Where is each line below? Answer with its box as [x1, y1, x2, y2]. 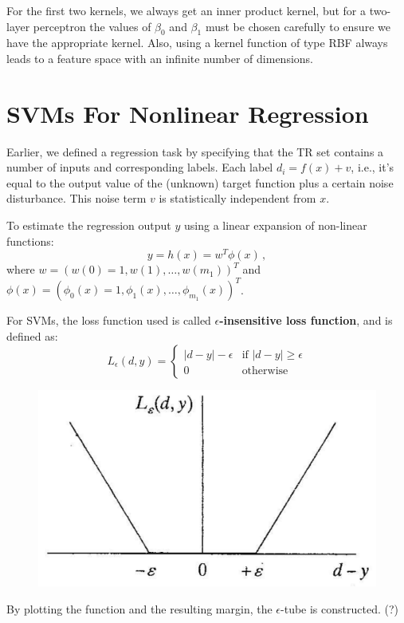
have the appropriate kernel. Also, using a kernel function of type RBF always [6, 34, 388, 51]
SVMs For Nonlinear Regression [6, 97, 369, 129]
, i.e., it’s [351, 159, 394, 175]
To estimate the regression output [6, 217, 171, 234]
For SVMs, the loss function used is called [6, 312, 211, 329]
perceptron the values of [33, 18, 151, 34]
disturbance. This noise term [6, 190, 147, 207]
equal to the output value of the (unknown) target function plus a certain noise [6, 174, 394, 191]
